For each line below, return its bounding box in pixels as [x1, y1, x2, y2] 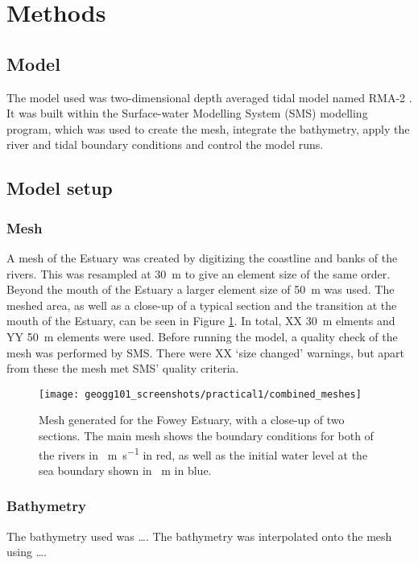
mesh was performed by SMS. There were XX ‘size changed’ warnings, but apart [6, 344, 405, 361]
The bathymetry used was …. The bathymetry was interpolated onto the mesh [6, 527, 392, 544]
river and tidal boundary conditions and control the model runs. [6, 136, 324, 153]
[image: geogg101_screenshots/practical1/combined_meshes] [39, 388, 362, 400]
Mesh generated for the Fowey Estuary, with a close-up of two [39, 411, 345, 428]
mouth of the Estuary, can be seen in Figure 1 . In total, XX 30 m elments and [6, 312, 395, 329]
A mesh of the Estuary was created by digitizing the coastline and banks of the [6, 249, 398, 266]
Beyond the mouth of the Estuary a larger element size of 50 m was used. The [6, 281, 395, 298]
